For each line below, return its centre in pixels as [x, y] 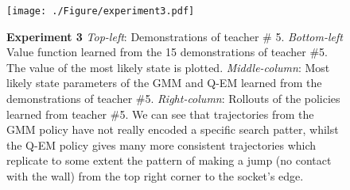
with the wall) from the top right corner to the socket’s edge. [155, 176]
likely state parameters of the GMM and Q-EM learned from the [164, 83]
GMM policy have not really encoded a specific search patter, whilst [173, 129]
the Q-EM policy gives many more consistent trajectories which [161, 144]
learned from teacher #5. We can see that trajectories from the [160, 114]
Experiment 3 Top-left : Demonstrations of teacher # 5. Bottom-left [175, 36]
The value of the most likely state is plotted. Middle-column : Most [168, 67]
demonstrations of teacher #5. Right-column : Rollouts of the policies [173, 99]
